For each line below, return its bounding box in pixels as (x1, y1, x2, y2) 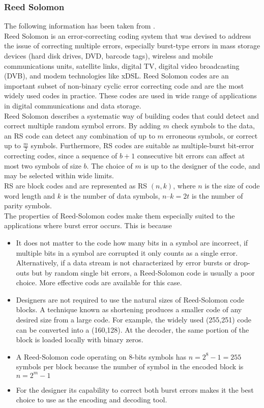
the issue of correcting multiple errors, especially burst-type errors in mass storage (4, 40, 260, 51)
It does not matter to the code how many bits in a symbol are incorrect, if (16, 237, 248, 248)
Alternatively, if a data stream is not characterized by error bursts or (16, 257, 231, 268)
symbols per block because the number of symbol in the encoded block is (16, 361, 244, 372)
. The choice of (86, 160, 133, 171)
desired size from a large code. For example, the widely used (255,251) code (16, 314, 251, 325)
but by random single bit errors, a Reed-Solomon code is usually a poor (32, 267, 255, 278)
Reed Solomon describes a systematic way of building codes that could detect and (4, 110, 259, 121)
